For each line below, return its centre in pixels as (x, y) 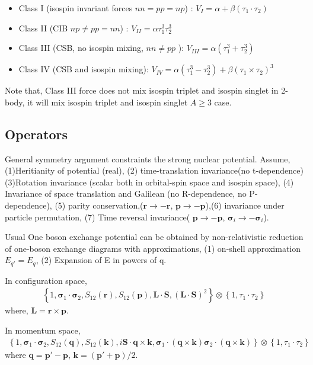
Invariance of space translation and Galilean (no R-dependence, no (126, 193)
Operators (36, 134)
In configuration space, (46, 280)
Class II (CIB (43, 28)
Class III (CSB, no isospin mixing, (81, 48)
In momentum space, (43, 330)
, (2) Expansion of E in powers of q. (101, 260)
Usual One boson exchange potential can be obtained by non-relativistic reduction (154, 237)
